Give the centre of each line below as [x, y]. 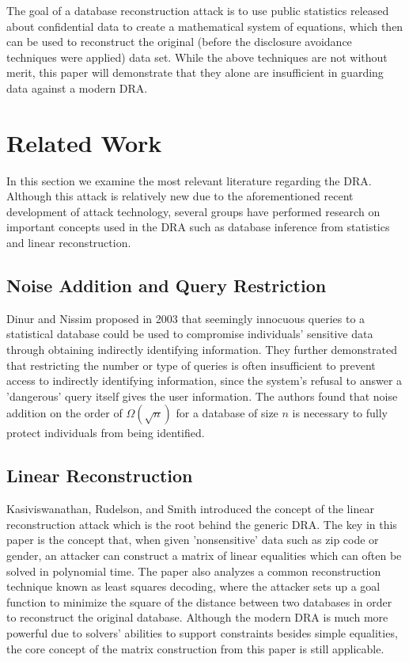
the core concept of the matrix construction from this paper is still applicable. [195, 648]
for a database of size [227, 413]
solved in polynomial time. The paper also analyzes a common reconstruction [194, 571]
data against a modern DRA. [77, 88]
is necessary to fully [340, 413]
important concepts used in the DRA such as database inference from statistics [198, 227]
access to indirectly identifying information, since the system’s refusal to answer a [204, 380]
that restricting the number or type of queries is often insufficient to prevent [191, 365]
